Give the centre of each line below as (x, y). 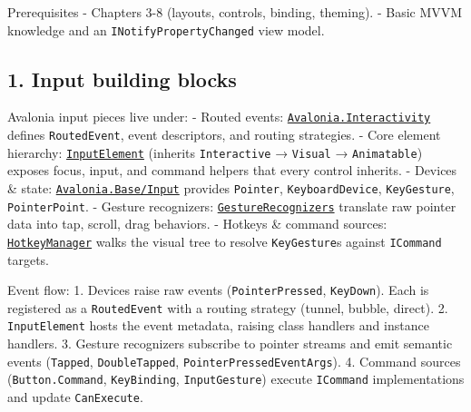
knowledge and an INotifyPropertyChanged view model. (166, 29)
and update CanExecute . (75, 397)
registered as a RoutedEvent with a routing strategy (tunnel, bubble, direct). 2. (228, 307)
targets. (29, 259)
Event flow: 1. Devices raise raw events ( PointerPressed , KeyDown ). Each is (218, 290)
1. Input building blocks (122, 78)
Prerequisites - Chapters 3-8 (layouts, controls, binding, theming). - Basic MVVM (235, 12)
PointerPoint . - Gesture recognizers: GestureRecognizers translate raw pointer (232, 206)
